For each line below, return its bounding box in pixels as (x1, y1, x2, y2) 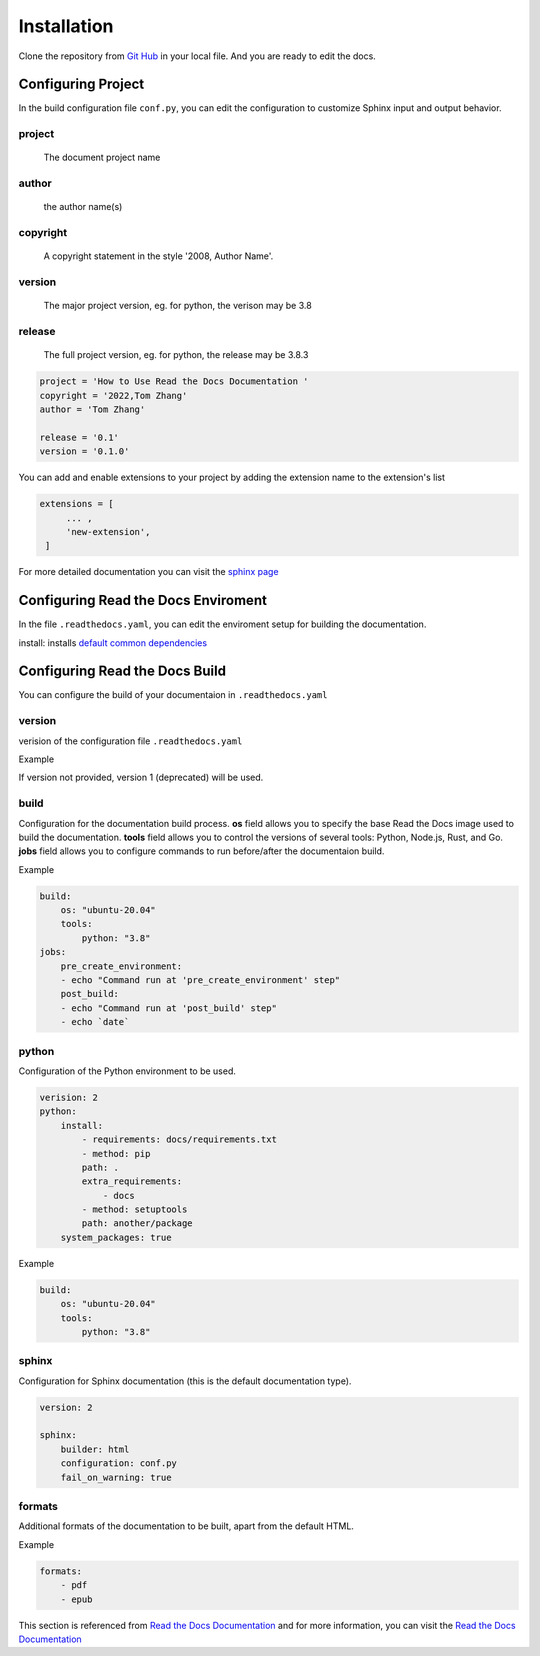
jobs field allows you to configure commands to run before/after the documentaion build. (18, 845, 385, 857)
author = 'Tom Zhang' (39, 403, 146, 415)
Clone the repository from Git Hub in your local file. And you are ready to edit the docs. (18, 50, 377, 62)
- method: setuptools (81, 1204, 188, 1215)
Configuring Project (18, 76, 145, 93)
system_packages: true (60, 1231, 172, 1243)
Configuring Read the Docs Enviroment (18, 592, 267, 609)
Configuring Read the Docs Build (18, 663, 227, 680)
